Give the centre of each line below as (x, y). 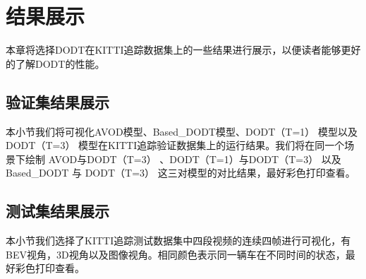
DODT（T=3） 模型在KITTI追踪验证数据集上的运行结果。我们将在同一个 (175, 145)
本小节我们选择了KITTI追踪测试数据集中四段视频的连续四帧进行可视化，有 (178, 241)
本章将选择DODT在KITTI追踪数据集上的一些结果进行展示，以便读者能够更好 (183, 50)
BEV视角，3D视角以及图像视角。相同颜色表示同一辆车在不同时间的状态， (176, 254)
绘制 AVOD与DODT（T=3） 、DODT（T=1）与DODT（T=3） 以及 (183, 159)
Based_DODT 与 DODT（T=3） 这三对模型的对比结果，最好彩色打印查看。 (181, 173)
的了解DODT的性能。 (55, 63)
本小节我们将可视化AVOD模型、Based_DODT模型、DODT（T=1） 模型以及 (182, 131)
